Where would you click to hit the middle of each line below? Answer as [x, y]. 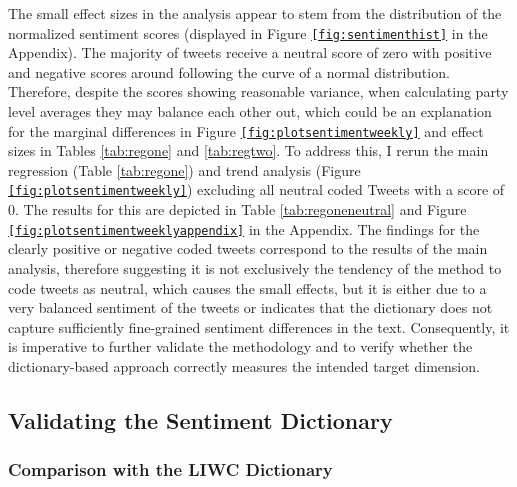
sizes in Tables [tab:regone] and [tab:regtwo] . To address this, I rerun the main [248, 150]
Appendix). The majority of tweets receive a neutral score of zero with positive [250, 52]
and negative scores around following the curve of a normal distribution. [229, 71]
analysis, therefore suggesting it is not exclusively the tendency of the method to [255, 267]
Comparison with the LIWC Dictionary [170, 469]
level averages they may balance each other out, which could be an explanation [250, 111]
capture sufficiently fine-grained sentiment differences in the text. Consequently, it [259, 326]
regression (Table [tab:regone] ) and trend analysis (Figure [184, 169]
